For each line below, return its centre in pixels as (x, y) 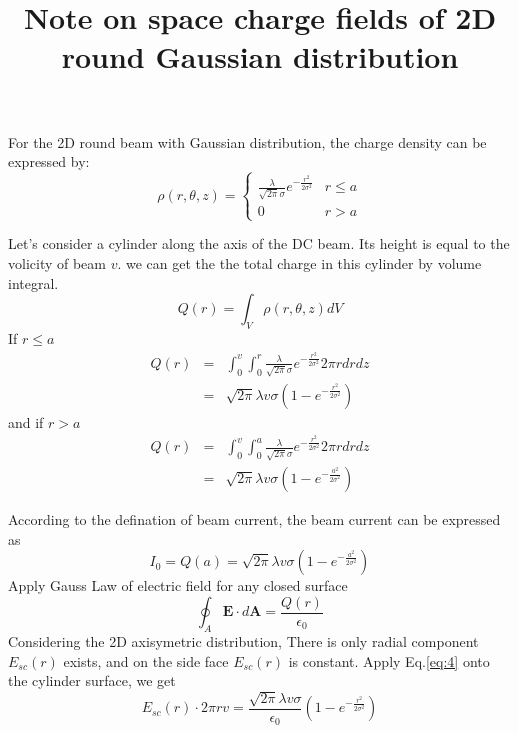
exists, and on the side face (146, 660)
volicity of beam (57, 262)
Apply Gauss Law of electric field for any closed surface (178, 585)
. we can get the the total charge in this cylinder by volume (299, 262)
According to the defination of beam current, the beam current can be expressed (254, 519)
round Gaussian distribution (260, 56)
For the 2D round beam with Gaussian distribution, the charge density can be (247, 141)
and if (26, 421)
